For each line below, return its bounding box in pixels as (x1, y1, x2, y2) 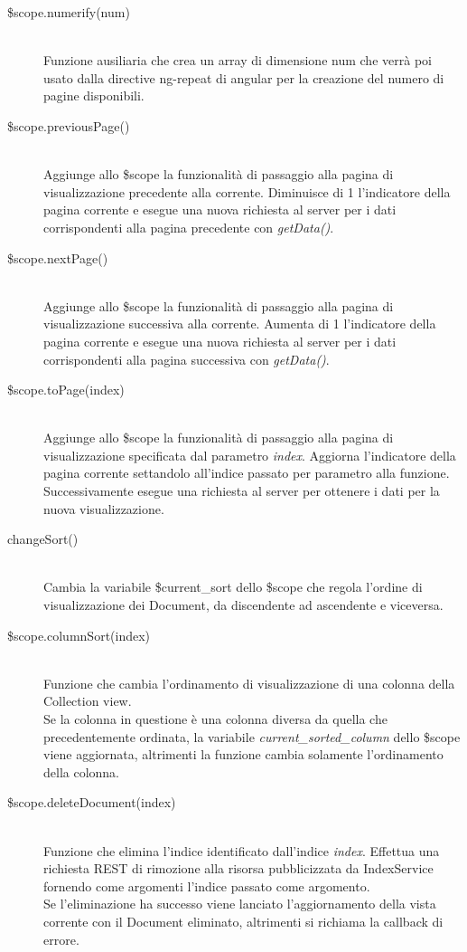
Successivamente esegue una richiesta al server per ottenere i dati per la (43, 481, 440, 500)
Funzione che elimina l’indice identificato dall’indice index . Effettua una (43, 841, 440, 860)
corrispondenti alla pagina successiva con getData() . (43, 349, 330, 368)
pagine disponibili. (43, 86, 145, 105)
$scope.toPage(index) (7, 380, 125, 399)
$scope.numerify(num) (7, 3, 130, 21)
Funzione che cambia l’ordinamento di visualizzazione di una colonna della (43, 673, 455, 692)
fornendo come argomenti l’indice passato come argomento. (43, 876, 370, 895)
